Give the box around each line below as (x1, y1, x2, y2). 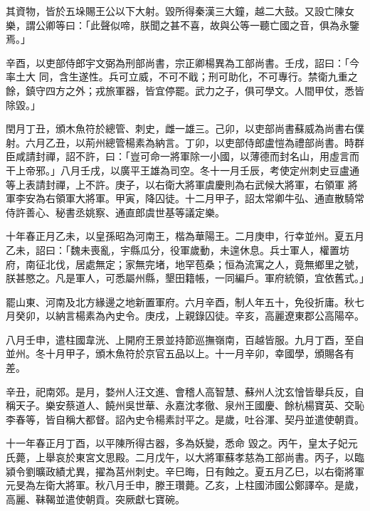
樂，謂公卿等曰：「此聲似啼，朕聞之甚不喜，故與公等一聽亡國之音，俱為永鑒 (6, 17, 359, 32)
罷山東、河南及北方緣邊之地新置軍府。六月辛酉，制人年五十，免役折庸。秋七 (6, 294, 364, 309)
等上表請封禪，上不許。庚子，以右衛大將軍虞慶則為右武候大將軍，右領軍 (6, 177, 344, 191)
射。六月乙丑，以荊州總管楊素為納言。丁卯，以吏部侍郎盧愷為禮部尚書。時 (6, 135, 354, 149)
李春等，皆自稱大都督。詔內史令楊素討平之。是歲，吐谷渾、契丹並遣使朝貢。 (6, 411, 364, 426)
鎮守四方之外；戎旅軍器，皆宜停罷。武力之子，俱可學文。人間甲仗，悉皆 (25, 83, 364, 98)
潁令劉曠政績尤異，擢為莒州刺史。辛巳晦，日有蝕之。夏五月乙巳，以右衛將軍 (6, 463, 364, 478)
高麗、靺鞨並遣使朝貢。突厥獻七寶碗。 (6, 491, 185, 506)
